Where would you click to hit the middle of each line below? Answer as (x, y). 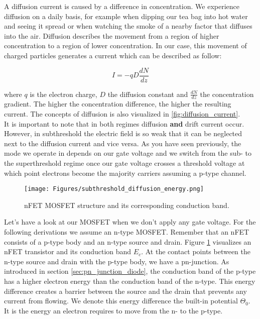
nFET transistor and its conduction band (68, 251)
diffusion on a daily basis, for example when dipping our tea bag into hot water (126, 16)
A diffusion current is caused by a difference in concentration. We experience (122, 6)
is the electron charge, (63, 94)
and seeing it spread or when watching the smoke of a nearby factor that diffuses (128, 26)
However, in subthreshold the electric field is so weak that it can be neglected (123, 133)
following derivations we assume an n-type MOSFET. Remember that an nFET (127, 232)
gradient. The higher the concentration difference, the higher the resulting (118, 104)
